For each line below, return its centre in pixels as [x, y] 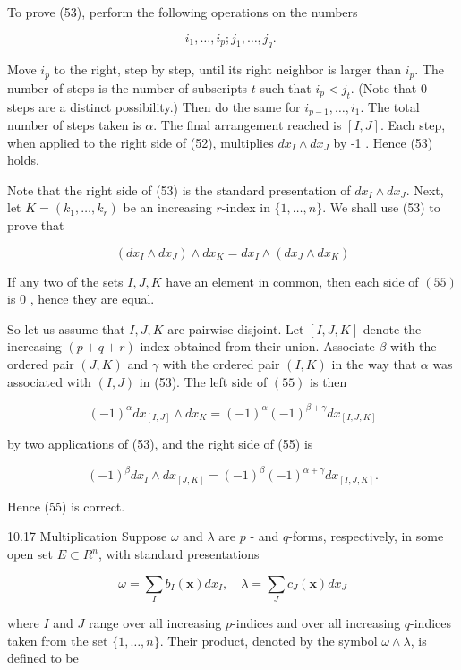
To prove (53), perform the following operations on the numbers [183, 12]
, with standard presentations [179, 554]
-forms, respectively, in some [366, 536]
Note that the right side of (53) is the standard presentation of [179, 189]
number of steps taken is [74, 125]
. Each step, [413, 125]
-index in [246, 207]
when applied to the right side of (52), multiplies [141, 142]
